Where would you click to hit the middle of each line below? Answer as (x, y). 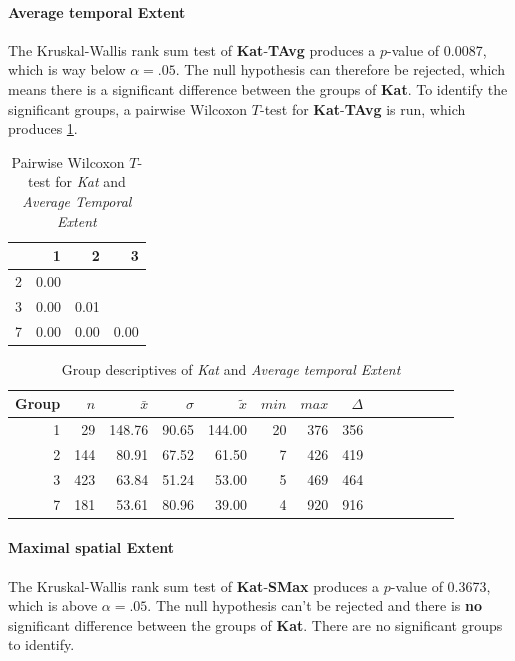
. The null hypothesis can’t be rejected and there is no (314, 605)
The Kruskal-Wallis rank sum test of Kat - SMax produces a (194, 585)
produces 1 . (43, 128)
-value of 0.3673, (440, 585)
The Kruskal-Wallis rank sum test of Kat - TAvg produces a (192, 49)
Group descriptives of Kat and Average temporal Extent (231, 368)
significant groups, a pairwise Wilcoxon (128, 108)
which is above (53, 605)
